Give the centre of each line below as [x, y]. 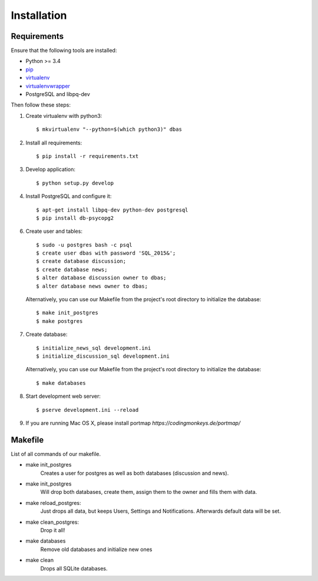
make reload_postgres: [54, 503]
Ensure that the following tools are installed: [64, 51]
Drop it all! [53, 530]
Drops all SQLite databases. [74, 568]
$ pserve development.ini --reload [87, 410]
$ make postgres [59, 321]
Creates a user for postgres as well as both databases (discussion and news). [135, 473]
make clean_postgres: [52, 522]
